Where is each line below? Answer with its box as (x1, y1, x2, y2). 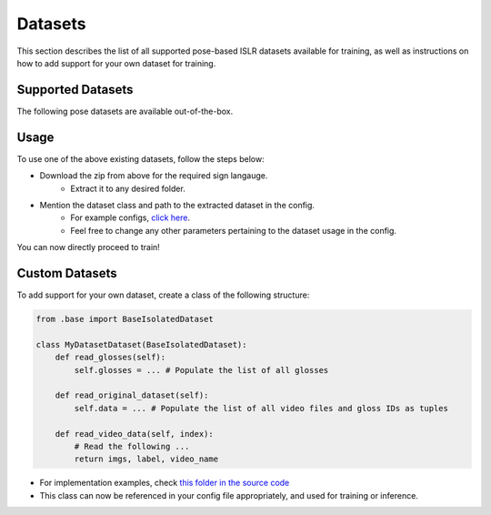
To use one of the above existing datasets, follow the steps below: (16, 153, 265, 164)
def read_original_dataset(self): (55, 390, 209, 400)
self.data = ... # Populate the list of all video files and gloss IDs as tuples (74, 403, 449, 413)
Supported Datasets (16, 82, 134, 97)
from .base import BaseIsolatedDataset (35, 314, 214, 324)
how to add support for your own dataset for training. (16, 57, 216, 68)
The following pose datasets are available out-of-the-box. (16, 106, 234, 116)
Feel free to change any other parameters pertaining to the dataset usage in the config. (70, 225, 397, 236)
